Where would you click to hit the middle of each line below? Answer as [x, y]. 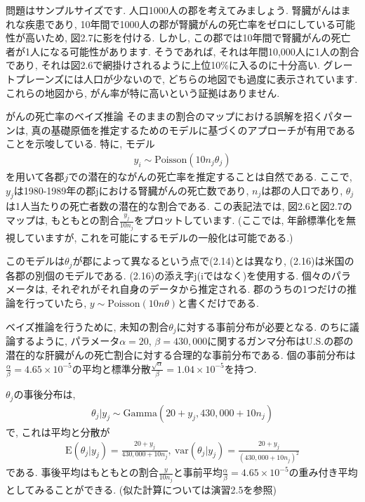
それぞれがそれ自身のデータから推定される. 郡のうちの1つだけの [199, 289]
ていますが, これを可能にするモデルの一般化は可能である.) [159, 237]
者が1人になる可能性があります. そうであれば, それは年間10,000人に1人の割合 [182, 51]
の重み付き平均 [323, 472]
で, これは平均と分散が [58, 431]
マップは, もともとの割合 [62, 220]
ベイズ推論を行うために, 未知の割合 [87, 326]
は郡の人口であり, [302, 190]
